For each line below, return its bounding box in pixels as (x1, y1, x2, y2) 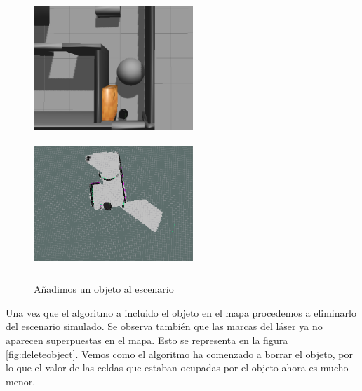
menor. (6, 373, 36, 388)
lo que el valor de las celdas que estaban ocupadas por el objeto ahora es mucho (6, 360, 349, 375)
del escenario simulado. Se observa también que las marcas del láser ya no (6, 319, 323, 334)
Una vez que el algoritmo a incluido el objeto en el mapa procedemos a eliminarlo (6, 305, 356, 320)
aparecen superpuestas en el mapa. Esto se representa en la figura (6, 332, 288, 347)
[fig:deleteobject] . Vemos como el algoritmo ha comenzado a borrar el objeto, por (6, 346, 353, 361)
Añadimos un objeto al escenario (34, 282, 174, 296)
